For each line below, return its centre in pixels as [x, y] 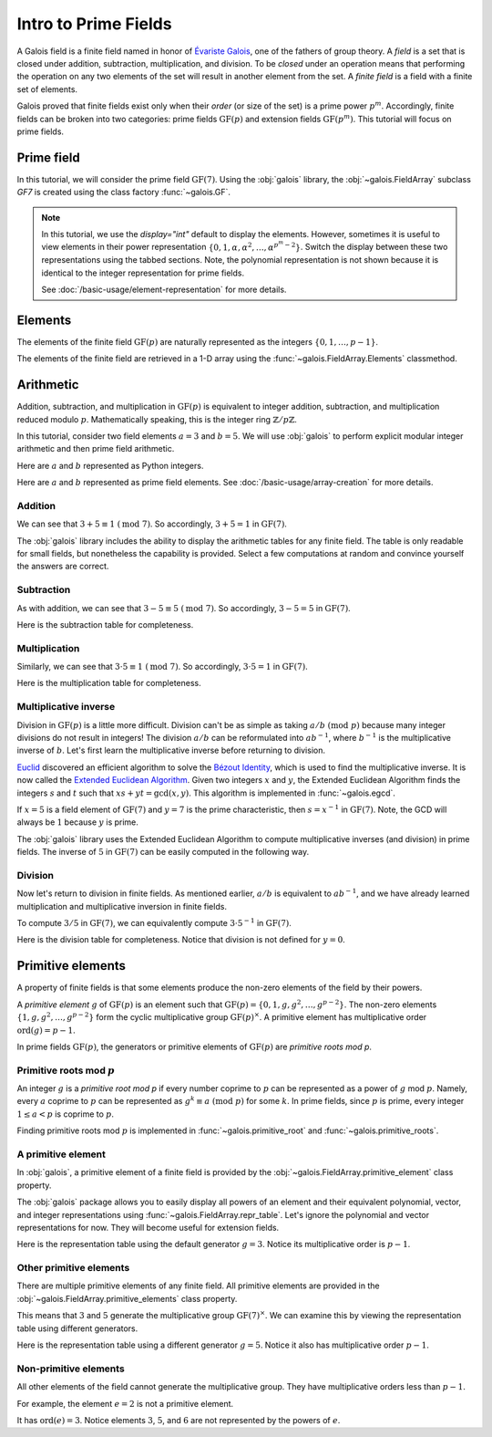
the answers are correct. [63, 567]
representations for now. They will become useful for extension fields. [148, 1227]
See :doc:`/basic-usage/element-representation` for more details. [164, 289]
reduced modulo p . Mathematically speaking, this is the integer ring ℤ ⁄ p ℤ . [157, 419]
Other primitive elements [73, 1268]
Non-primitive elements [71, 1369]
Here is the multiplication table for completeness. [109, 683]
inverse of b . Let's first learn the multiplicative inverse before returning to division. [171, 750]
